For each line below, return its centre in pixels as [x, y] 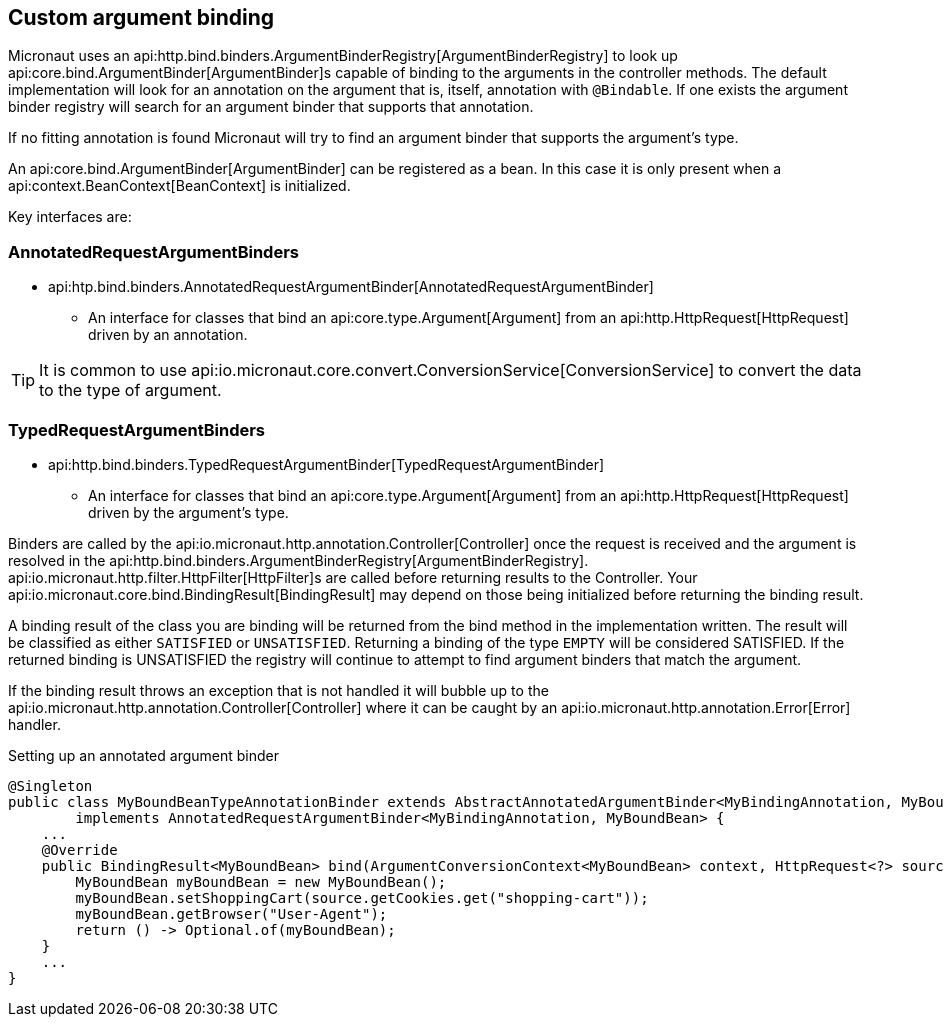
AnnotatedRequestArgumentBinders [153, 251]
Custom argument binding [141, 17]
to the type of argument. [130, 390]
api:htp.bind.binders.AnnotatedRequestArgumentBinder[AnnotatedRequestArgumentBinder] [351, 287]
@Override [79, 849]
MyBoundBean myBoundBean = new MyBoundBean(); [261, 881]
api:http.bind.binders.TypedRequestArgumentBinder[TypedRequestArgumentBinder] [326, 464]
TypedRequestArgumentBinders [137, 429]
